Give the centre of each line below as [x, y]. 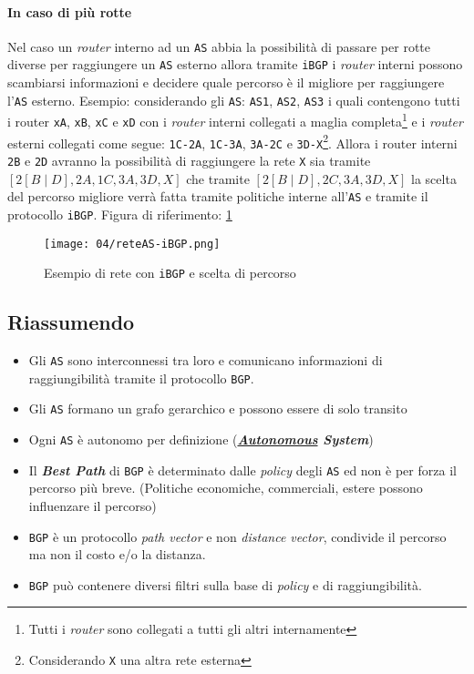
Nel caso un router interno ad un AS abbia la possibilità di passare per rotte [219, 46]
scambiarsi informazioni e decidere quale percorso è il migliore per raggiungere [226, 82]
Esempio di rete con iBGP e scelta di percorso [170, 273]
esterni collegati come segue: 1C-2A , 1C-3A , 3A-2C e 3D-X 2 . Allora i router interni [232, 141]
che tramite [218, 178]
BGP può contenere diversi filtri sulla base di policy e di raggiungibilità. [225, 584]
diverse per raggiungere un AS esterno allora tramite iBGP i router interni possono [235, 64]
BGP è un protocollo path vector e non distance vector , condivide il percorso [237, 536]
